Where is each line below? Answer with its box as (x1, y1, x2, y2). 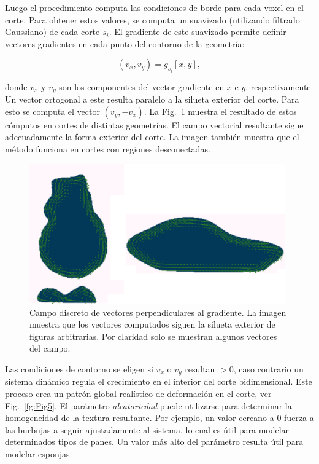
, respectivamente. (245, 80, 313, 93)
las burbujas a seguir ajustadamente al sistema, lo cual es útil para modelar (5, 423, 290, 436)
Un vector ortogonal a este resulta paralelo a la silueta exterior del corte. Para (5, 93, 299, 106)
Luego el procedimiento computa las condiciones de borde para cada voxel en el (5, 1, 304, 14)
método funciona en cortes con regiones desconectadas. (5, 143, 210, 155)
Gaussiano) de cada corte (5, 25, 100, 38)
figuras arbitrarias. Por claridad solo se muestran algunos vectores (29, 329, 277, 342)
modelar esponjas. (5, 447, 72, 460)
